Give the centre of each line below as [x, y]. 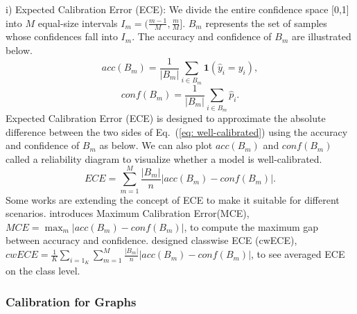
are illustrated [321, 36]
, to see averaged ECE [298, 254]
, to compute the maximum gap [251, 226]
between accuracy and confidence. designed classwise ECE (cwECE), [151, 240]
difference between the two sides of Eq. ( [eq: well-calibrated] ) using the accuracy [177, 131]
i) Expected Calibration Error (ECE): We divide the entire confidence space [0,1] [177, 9]
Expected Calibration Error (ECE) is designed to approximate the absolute [166, 118]
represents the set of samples [266, 23]
